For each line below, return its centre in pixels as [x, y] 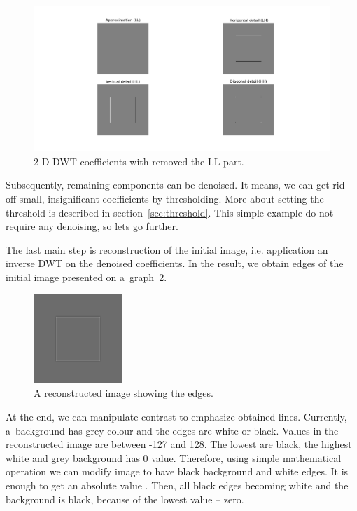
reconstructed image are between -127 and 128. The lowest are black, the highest [179, 444]
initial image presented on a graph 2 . [86, 277]
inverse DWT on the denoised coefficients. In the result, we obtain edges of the [175, 263]
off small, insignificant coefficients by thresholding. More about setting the [165, 199]
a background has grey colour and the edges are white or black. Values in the [172, 430]
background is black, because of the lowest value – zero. [125, 499]
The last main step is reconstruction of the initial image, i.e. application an [167, 249]
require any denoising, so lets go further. [92, 226]
